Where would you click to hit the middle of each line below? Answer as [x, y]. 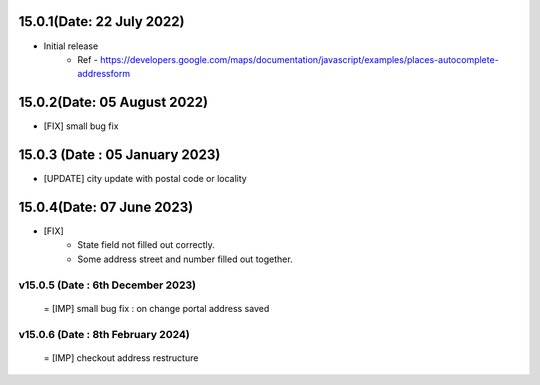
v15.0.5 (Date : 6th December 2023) [107, 285]
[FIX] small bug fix [81, 126]
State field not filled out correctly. [146, 245]
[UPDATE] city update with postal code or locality [145, 179]
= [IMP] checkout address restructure [121, 357]
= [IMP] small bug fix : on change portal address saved [156, 308]
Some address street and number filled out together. [185, 259]
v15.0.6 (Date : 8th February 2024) [104, 334]
